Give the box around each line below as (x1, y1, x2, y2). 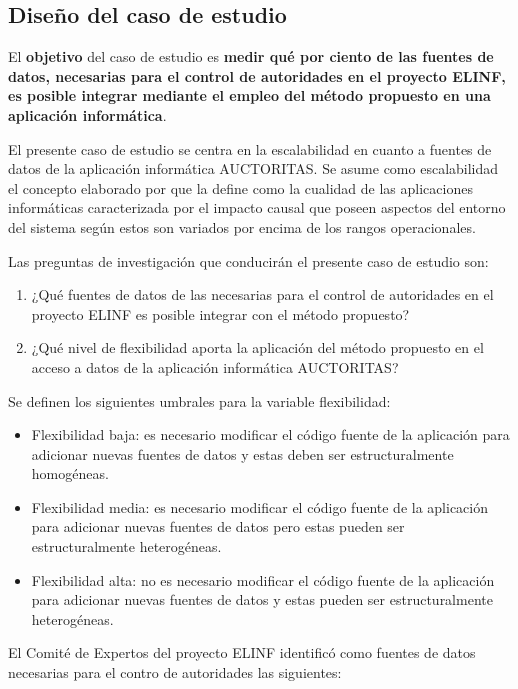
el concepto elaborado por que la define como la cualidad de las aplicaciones (8, 177, 473, 198)
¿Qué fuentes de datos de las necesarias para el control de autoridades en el (31, 284, 494, 305)
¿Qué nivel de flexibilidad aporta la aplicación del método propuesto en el (31, 337, 484, 358)
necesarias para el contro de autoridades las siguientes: (8, 662, 342, 683)
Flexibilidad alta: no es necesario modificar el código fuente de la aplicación (31, 569, 495, 590)
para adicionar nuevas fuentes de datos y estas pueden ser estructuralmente (31, 589, 493, 610)
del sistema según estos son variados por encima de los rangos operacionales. (8, 216, 476, 237)
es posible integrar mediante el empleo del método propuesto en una (8, 85, 491, 106)
